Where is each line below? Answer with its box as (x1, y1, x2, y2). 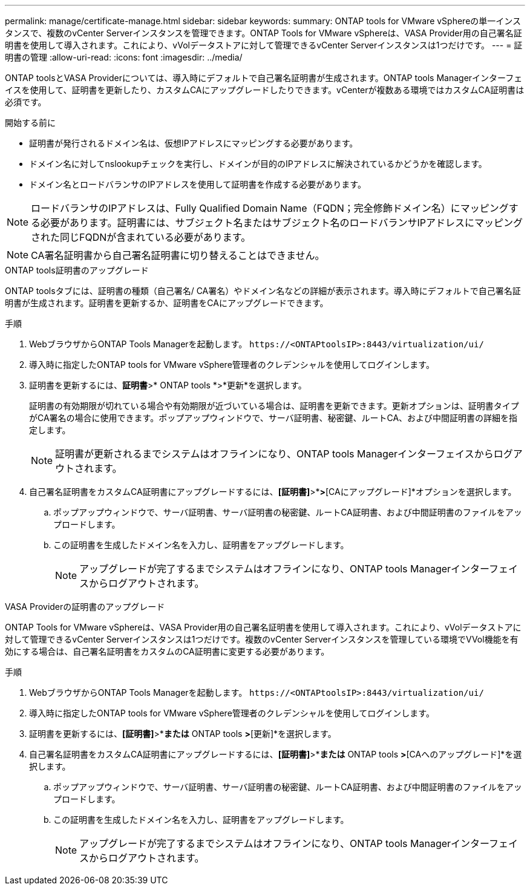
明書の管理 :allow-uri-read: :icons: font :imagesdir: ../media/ (5, 52, 243, 62)
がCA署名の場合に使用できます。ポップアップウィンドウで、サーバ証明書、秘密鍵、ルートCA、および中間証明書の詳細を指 (29, 413, 518, 423)
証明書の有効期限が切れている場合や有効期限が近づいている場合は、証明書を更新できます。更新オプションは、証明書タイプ (29, 401, 519, 411)
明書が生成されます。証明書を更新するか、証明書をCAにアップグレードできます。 (5, 298, 329, 308)
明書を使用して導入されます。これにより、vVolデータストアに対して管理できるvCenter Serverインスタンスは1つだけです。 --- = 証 (5, 40, 523, 50)
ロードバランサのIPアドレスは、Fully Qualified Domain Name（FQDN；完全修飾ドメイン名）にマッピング (31, 202, 509, 214)
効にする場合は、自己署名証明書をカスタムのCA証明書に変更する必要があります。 (5, 646, 330, 656)
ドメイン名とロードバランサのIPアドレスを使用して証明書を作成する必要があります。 (29, 179, 366, 189)
